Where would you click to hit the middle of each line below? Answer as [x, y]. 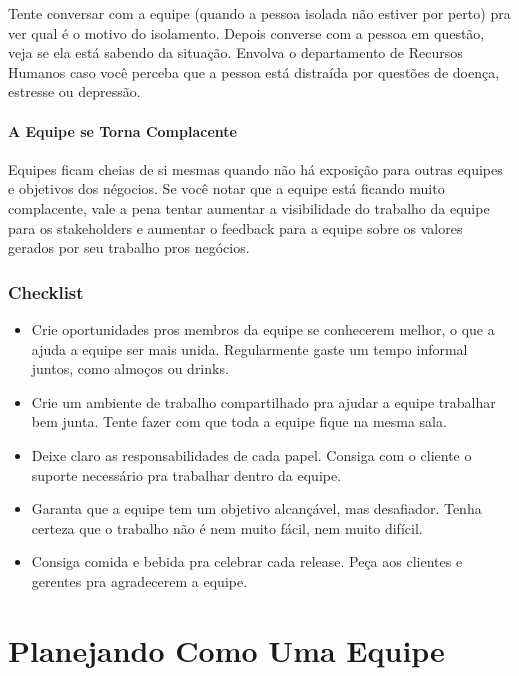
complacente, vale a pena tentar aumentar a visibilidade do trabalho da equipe [249, 207]
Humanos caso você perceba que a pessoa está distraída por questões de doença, [254, 71]
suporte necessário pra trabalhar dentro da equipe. [186, 474]
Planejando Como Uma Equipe [226, 649]
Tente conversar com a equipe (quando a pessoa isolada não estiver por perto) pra [259, 13]
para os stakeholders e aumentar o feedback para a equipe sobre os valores [235, 227]
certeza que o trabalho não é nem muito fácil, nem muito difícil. [227, 527]
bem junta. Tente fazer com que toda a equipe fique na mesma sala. [239, 421]
